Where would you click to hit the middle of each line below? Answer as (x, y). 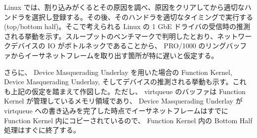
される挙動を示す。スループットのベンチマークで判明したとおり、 (111, 36)
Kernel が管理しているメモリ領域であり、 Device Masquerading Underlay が (123, 101)
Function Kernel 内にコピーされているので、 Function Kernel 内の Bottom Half (128, 120)
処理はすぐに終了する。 (42, 130)
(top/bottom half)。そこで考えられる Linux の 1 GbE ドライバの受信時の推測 (127, 26)
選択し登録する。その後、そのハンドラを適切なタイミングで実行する (142, 17)
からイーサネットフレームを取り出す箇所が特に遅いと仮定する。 (114, 55)
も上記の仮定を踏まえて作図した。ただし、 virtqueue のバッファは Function (125, 91)
